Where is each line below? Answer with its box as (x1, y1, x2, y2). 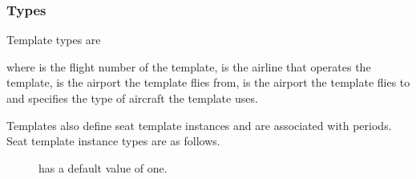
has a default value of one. (38, 159, 168, 176)
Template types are (6, 31, 101, 48)
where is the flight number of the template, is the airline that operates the (6, 58, 371, 75)
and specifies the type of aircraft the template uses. (6, 90, 258, 106)
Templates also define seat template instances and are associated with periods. (6, 116, 392, 133)
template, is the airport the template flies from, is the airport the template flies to (6, 74, 410, 91)
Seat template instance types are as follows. (6, 132, 220, 149)
